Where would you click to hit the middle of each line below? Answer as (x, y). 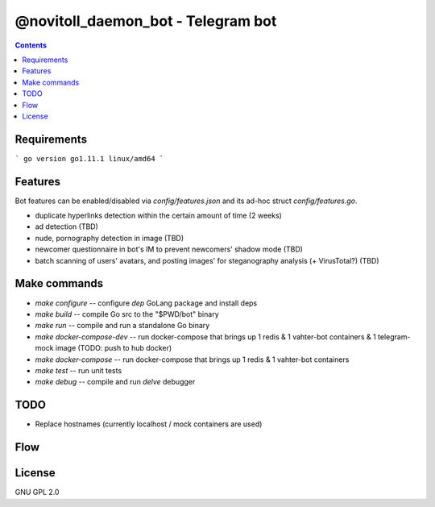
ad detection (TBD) (66, 226)
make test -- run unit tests (79, 370)
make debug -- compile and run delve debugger (115, 382)
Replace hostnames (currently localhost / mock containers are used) (149, 424)
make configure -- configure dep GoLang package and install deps (146, 303)
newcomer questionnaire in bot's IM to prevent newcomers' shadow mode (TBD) (169, 249)
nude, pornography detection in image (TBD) (110, 238)
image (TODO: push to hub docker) (114, 348)
